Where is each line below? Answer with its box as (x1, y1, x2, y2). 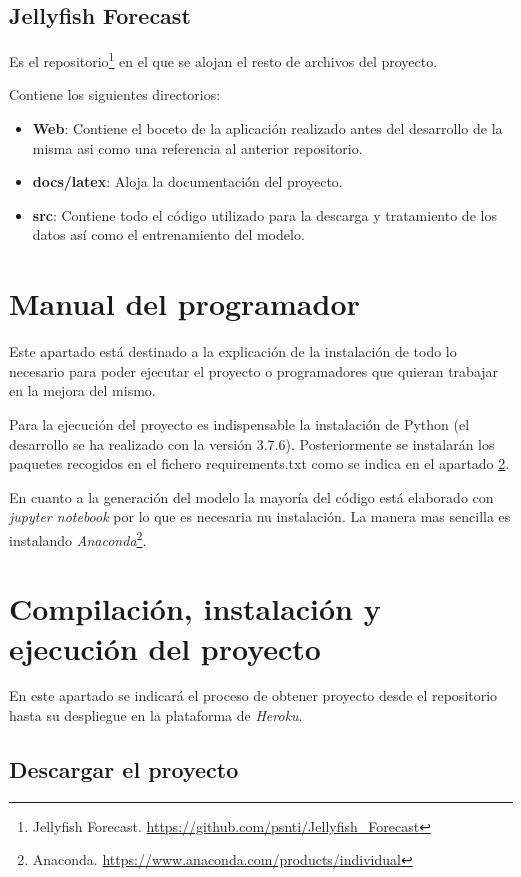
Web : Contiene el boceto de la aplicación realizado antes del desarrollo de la (32, 118, 503, 139)
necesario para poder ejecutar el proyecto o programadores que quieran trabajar (9, 360, 499, 381)
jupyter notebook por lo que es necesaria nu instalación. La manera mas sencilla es (9, 506, 511, 527)
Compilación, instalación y (9, 588, 381, 629)
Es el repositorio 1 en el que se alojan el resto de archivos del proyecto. (9, 48, 438, 71)
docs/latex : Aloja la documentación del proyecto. (32, 171, 343, 192)
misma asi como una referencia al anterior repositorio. (32, 137, 363, 158)
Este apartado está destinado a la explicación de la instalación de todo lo (9, 341, 457, 362)
